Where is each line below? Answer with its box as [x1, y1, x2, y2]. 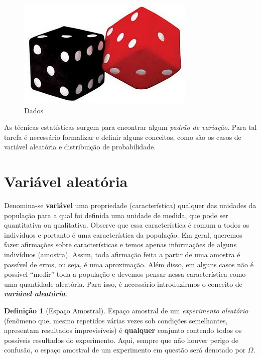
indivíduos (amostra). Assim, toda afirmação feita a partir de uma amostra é [4, 249, 240, 260]
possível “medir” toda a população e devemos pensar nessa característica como [4, 269, 246, 279]
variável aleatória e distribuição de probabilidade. [4, 141, 156, 152]
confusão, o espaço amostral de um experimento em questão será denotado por [4, 344, 246, 355]
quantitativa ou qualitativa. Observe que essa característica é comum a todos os [4, 220, 249, 230]
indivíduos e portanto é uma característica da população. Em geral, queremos [4, 229, 242, 240]
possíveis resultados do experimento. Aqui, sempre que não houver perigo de [4, 334, 238, 345]
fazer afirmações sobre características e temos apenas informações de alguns [4, 239, 237, 250]
